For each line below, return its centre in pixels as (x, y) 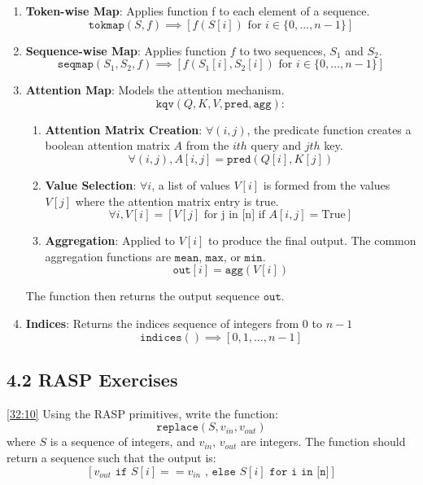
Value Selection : (91, 184)
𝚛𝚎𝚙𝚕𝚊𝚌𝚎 (177, 428)
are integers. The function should (323, 441)
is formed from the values (327, 184)
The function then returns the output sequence (143, 296)
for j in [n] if (234, 215)
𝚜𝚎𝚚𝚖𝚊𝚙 (75, 65)
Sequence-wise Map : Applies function (126, 50)
